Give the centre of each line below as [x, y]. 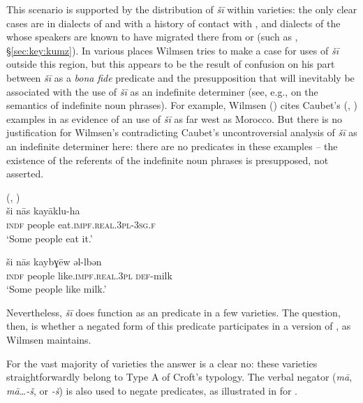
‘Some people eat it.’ [50, 238]
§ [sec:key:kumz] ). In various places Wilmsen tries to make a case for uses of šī [172, 50]
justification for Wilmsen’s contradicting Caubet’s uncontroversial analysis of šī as [182, 132]
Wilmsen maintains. [49, 340]
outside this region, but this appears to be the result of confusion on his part [171, 64]
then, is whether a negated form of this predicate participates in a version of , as [179, 326]
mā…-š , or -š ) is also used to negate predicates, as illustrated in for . [152, 390]
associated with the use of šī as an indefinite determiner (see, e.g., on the [162, 91]
